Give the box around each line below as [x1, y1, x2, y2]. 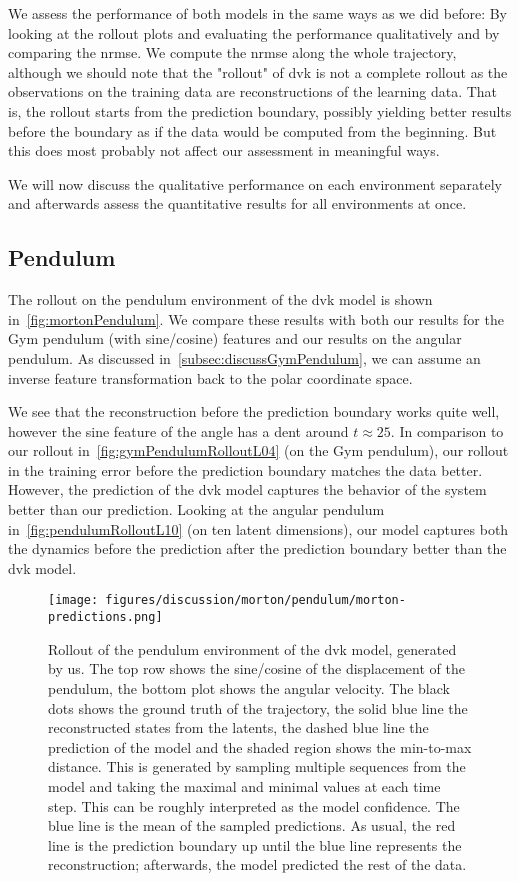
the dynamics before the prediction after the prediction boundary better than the [8, 538, 507, 559]
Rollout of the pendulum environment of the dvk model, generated [48, 638, 457, 659]
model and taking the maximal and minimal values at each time [48, 775, 441, 796]
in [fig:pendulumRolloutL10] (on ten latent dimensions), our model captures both [8, 518, 509, 539]
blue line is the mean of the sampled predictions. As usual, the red [48, 815, 456, 836]
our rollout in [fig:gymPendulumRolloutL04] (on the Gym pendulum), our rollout [8, 440, 509, 461]
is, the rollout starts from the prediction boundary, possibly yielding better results [8, 100, 512, 121]
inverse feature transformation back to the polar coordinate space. [8, 367, 413, 388]
